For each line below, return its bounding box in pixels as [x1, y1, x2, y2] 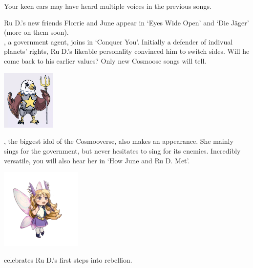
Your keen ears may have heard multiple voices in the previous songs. [4, 1, 211, 11]
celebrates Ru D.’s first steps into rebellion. [4, 254, 132, 265]
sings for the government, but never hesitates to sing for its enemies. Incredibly [4, 146, 241, 156]
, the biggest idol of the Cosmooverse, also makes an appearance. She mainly [4, 136, 233, 146]
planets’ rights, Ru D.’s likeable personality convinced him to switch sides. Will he [4, 46, 250, 56]
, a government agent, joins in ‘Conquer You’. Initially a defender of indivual [4, 36, 233, 46]
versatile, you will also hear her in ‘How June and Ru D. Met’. [4, 155, 190, 165]
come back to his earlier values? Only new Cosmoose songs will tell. [4, 55, 207, 66]
